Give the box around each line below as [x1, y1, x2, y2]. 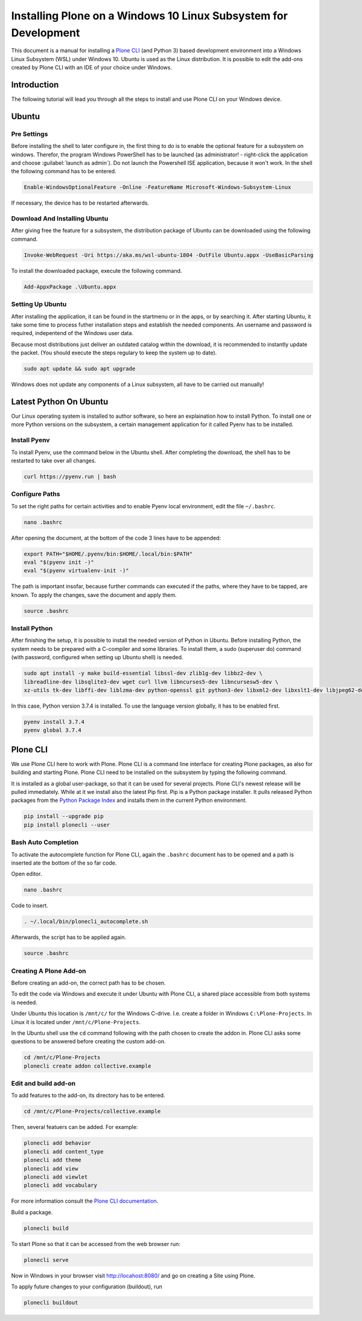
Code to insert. [11, 902, 48, 909]
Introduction [11, 79, 59, 90]
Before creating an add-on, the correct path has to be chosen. [11, 979, 166, 987]
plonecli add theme [24, 1157, 81, 1163]
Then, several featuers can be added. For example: [11, 1124, 138, 1131]
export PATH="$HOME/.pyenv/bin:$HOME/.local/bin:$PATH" [24, 550, 193, 557]
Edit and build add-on [11, 1080, 75, 1088]
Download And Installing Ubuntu [11, 214, 109, 223]
